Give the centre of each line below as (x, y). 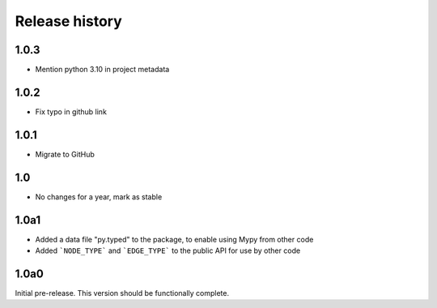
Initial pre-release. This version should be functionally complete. (122, 293)
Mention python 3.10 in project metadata (102, 70)
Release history (69, 21)
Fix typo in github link (71, 111)
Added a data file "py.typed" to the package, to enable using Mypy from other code (174, 239)
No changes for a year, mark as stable (99, 197)
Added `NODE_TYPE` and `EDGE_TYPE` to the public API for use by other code (168, 250)
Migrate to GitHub (65, 154)
